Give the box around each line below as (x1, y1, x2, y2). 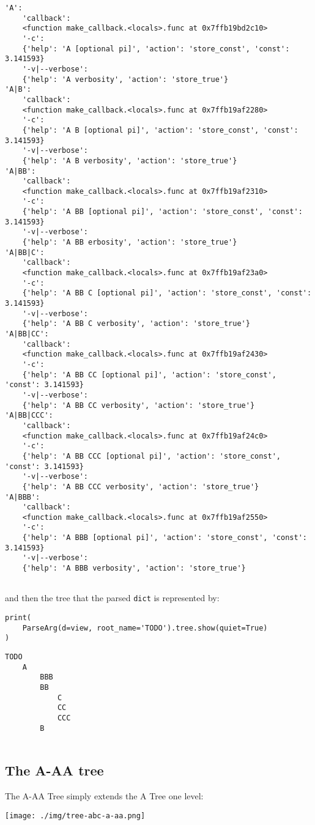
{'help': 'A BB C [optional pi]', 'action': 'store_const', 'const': (22, 289, 312, 298)
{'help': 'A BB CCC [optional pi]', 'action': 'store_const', (22, 451, 281, 461)
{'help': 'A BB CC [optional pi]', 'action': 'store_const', (22, 370, 276, 379)
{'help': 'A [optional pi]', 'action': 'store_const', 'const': (22, 44, 290, 53)
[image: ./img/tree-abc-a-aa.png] (5, 811, 146, 820)
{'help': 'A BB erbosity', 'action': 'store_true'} (22, 238, 237, 247)
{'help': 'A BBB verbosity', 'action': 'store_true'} (22, 564, 246, 573)
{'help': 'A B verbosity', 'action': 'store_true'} (22, 156, 237, 165)
